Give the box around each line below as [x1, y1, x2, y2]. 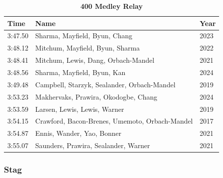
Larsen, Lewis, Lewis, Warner [35, 103, 124, 114]
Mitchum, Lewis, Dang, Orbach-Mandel [35, 55, 155, 65]
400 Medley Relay [80, 1, 143, 11]
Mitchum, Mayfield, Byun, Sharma [35, 43, 140, 53]
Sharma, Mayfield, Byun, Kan [35, 67, 126, 77]
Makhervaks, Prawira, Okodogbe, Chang [35, 91, 157, 102]
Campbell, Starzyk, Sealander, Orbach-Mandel [35, 79, 176, 89]
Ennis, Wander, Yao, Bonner [35, 128, 121, 138]
